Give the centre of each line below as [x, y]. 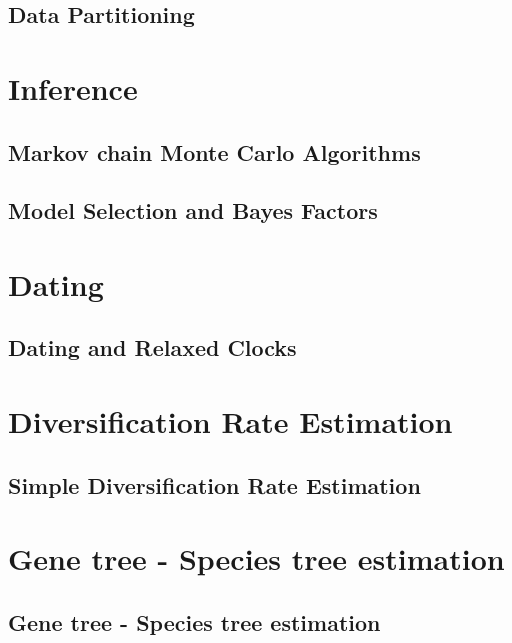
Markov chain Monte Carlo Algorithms [214, 151]
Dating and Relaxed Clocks [152, 347]
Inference [73, 87]
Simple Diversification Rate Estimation [214, 484]
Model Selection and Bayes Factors [193, 210]
